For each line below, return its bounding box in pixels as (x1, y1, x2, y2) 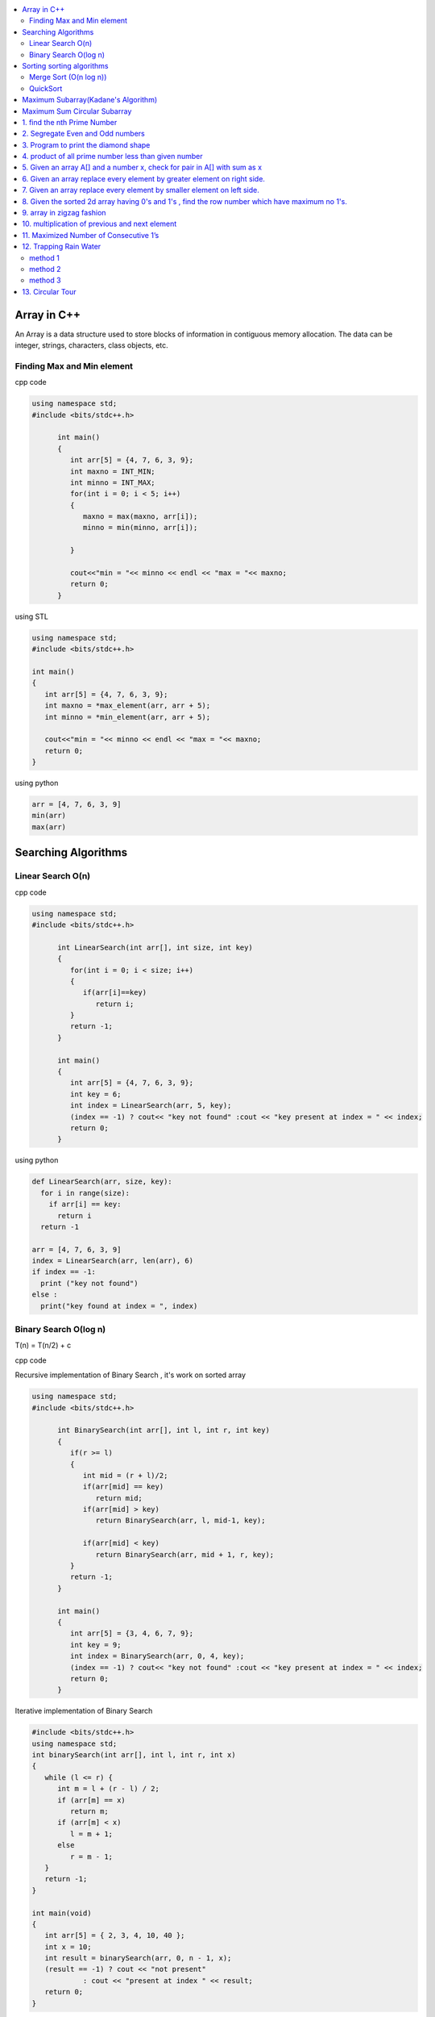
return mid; (95, 1493, 143, 1502)
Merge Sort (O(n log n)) (29, 73, 107, 82)
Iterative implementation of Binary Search (14, 1706, 153, 1716)
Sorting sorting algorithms (22, 61, 109, 70)
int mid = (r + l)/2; (82, 1471, 168, 1480)
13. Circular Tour (22, 286, 77, 296)
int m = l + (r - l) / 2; (57, 1784, 160, 1794)
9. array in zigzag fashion (22, 208, 106, 218)
